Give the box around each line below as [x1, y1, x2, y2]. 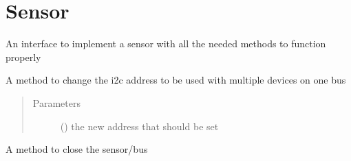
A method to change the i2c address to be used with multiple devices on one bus [6, 73, 346, 87]
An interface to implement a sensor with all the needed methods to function [6, 36, 326, 51]
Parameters [32, 95, 81, 110]
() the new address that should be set [60, 119, 219, 133]
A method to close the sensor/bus [6, 142, 148, 156]
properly [6, 49, 41, 64]
